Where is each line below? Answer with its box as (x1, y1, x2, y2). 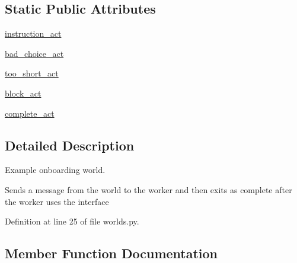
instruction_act (5, 27, 62, 40)
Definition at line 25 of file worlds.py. (5, 215, 139, 227)
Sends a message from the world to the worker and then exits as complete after (5, 183, 292, 195)
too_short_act (5, 67, 59, 79)
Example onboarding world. (5, 163, 106, 176)
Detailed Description (5, 136, 135, 154)
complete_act (5, 107, 55, 119)
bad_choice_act (5, 47, 64, 59)
